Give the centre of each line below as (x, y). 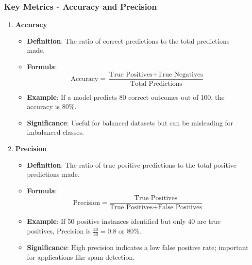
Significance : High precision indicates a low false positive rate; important (138, 247)
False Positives (180, 208)
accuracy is (43, 106)
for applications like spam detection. (81, 257)
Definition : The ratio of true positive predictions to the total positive (132, 164)
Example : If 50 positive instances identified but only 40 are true (124, 221)
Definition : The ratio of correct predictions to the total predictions (128, 40)
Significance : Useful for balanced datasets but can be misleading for (130, 122)
